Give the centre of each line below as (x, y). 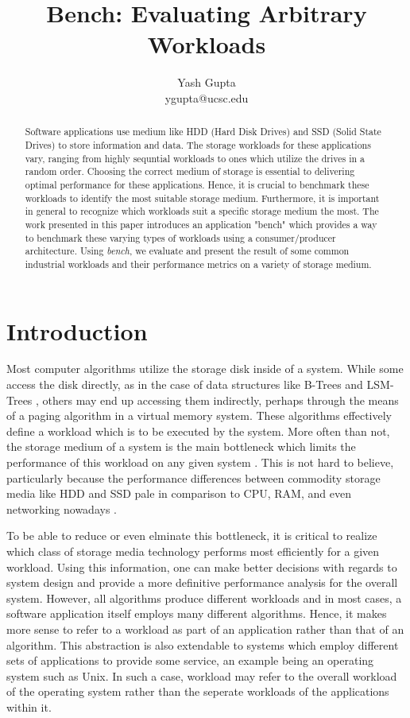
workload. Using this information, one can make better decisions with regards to (202, 567)
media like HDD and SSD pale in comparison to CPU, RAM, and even (179, 493)
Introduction (77, 330)
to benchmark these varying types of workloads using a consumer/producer (180, 237)
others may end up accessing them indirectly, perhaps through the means (220, 400)
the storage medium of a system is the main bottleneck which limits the (181, 446)
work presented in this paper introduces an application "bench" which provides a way (201, 224)
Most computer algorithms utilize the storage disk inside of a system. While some (205, 369)
